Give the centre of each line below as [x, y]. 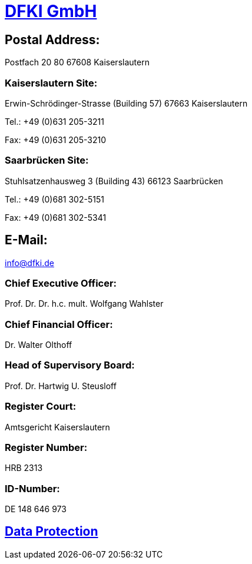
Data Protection [52, 532]
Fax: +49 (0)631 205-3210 [55, 140]
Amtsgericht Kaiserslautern [57, 427]
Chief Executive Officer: [61, 283]
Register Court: [41, 407]
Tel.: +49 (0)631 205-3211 [54, 121]
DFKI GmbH [51, 11]
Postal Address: [52, 39]
